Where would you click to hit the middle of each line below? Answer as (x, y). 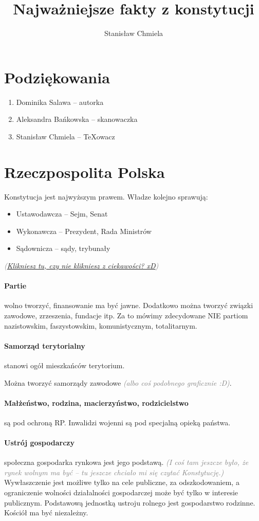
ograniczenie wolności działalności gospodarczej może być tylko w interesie (121, 492)
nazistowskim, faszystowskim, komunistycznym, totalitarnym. (101, 325)
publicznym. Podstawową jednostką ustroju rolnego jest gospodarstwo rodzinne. (130, 502)
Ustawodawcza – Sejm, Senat (62, 214)
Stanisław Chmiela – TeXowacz (66, 136)
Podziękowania (57, 77)
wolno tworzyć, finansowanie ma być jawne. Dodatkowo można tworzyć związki (129, 305)
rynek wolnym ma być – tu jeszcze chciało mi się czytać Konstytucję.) (114, 472)
